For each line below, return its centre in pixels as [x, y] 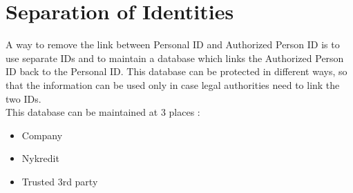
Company [42, 135]
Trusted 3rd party [60, 181]
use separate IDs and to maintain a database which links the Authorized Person [175, 58]
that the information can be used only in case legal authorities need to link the [173, 84]
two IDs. [23, 98]
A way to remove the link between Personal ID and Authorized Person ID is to [173, 44]
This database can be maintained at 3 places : [103, 112]
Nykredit [40, 158]
